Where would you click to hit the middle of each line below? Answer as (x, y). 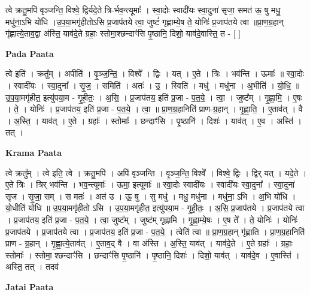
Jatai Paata (30, 286)
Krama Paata (34, 152)
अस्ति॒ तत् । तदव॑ (32, 267)
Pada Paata (30, 53)
